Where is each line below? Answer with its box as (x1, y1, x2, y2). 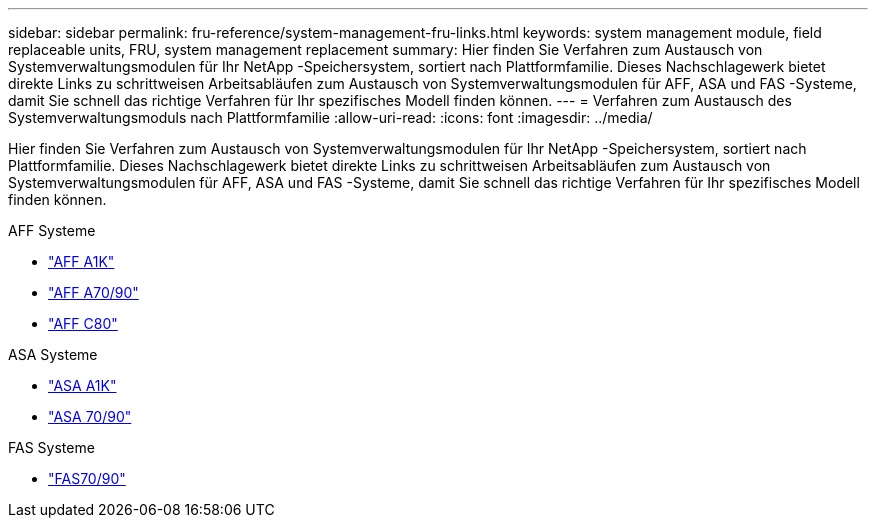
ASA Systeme (8, 346, 98, 363)
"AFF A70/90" (48, 284, 139, 301)
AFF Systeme (8, 222, 96, 239)
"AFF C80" (48, 315, 118, 332)
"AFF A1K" (48, 253, 115, 270)
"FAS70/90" (48, 470, 126, 487)
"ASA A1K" (48, 377, 117, 394)
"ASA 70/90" (48, 408, 132, 425)
